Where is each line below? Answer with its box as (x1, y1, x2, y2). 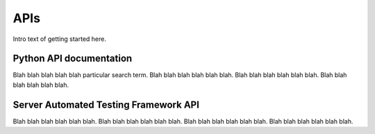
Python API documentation (12, 53, 133, 65)
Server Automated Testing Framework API (12, 99, 199, 110)
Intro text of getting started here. (12, 35, 107, 43)
